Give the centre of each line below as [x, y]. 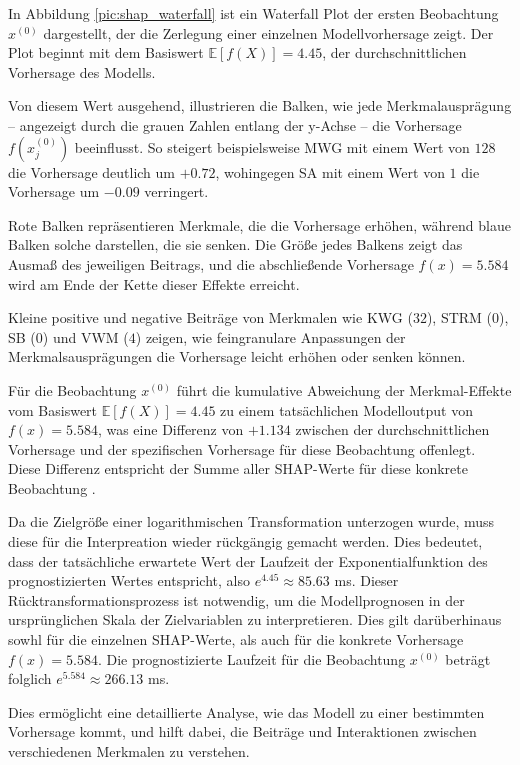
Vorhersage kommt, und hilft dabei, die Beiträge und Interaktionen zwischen [242, 731]
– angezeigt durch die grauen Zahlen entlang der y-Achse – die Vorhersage [235, 124]
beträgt [468, 658]
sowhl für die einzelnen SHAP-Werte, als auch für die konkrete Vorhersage [236, 639]
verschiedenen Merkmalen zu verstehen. [129, 751]
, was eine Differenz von [170, 429]
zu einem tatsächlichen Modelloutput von [346, 409]
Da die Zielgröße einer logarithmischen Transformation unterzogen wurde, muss [251, 521]
